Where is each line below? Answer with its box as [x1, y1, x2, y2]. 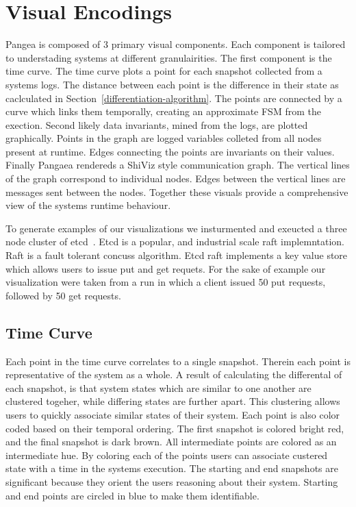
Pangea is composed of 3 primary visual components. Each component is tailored [5, 37, 346, 51]
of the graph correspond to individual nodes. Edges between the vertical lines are [5, 171, 346, 186]
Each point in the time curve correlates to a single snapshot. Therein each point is [5, 354, 351, 368]
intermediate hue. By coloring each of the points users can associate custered [5, 447, 328, 462]
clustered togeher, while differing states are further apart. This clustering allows [5, 394, 340, 408]
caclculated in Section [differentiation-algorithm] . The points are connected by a [5, 90, 342, 105]
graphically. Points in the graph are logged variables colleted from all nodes [5, 131, 322, 145]
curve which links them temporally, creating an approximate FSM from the [5, 104, 321, 119]
